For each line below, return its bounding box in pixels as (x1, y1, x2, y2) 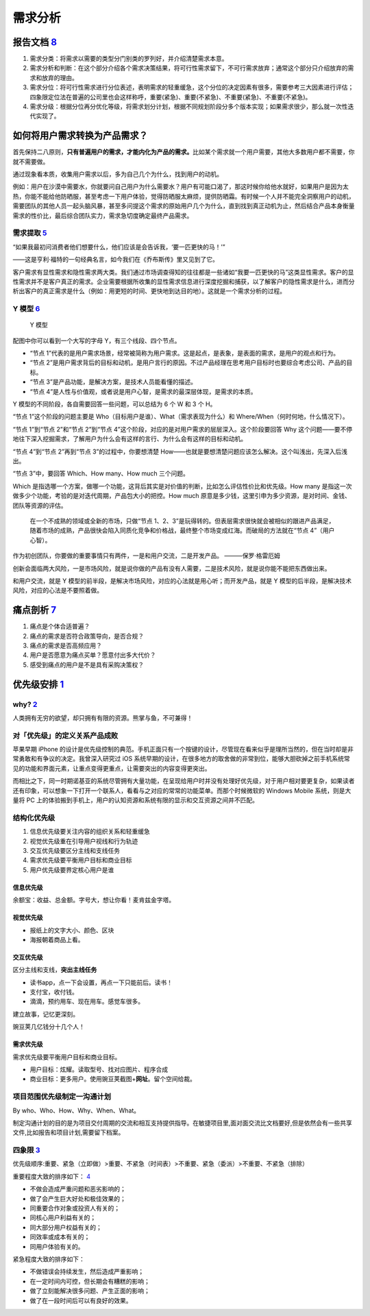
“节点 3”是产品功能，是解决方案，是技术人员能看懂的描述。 (29, 377, 197, 386)
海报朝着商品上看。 (29, 935, 84, 943)
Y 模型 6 (12, 304, 40, 314)
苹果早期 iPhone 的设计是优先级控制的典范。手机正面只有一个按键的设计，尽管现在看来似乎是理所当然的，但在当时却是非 (12, 745, 354, 754)
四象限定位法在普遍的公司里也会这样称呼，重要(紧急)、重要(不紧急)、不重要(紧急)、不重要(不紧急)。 (29, 92, 312, 101)
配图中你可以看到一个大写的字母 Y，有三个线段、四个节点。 (12, 336, 181, 345)
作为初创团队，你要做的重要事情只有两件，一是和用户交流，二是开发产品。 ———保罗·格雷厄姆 (12, 551, 280, 560)
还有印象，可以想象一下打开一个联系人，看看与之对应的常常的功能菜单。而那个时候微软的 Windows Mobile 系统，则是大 (12, 786, 351, 795)
